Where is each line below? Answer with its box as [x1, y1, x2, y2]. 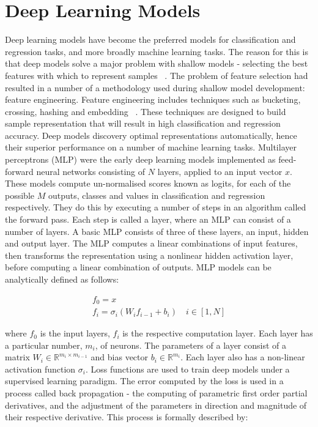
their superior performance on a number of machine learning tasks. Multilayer [5, 141, 297, 154]
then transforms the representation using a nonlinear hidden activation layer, [5, 248, 294, 261]
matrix [5, 351, 30, 363]
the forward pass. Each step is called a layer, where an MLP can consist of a [5, 213, 291, 226]
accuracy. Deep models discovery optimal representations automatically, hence [5, 128, 297, 141]
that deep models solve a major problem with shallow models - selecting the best [5, 57, 308, 70]
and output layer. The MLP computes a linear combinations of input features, [5, 237, 298, 250]
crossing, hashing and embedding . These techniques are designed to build [5, 105, 286, 117]
